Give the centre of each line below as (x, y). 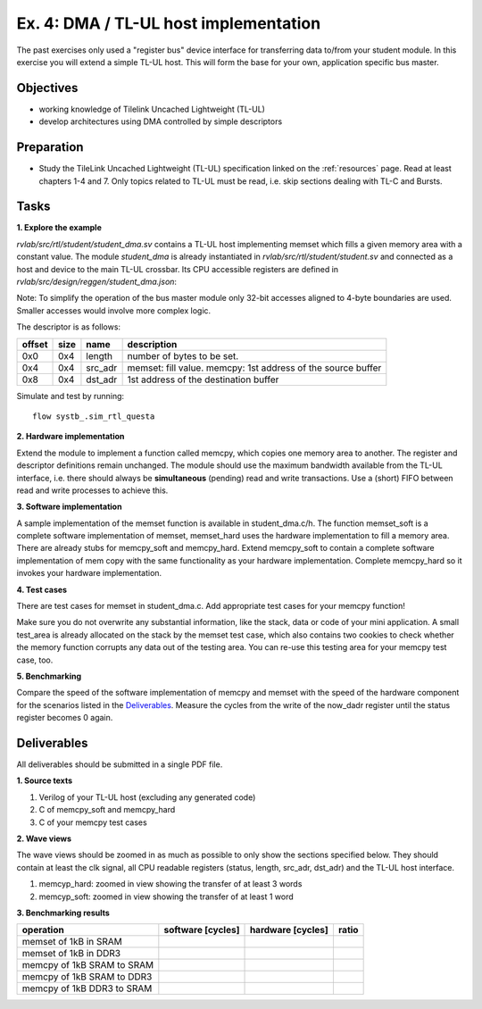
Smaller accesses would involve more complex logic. (114, 310)
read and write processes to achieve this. (92, 490)
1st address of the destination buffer (203, 379)
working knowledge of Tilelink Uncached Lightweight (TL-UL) (152, 109)
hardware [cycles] (289, 930)
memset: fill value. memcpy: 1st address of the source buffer (254, 368)
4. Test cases (42, 589)
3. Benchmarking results (63, 913)
